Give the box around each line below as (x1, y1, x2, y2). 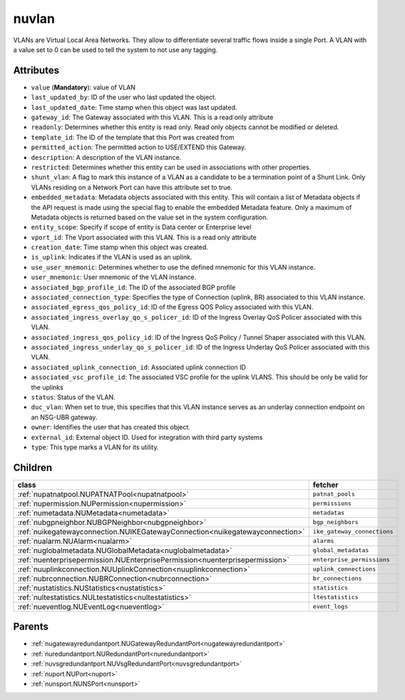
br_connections (312, 575, 362, 582)
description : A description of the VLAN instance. (31, 153, 182, 161)
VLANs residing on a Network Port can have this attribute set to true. (31, 183, 233, 191)
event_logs (312, 603, 349, 611)
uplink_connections (312, 565, 376, 573)
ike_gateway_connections (312, 528, 394, 536)
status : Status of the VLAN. (31, 393, 116, 401)
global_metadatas (312, 546, 369, 554)
